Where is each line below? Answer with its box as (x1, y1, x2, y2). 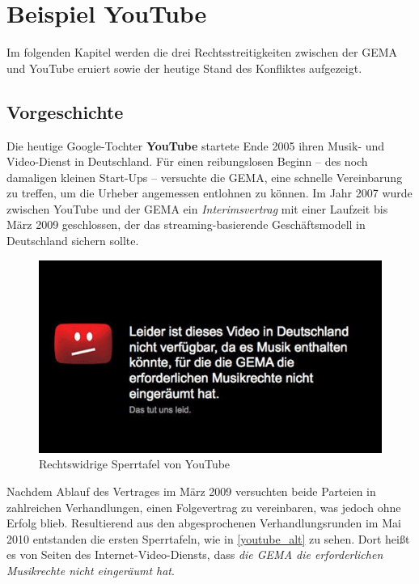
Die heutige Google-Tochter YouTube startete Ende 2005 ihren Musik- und (6, 137, 385, 154)
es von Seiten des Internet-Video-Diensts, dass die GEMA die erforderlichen (6, 546, 383, 563)
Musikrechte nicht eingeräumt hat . (6, 561, 175, 578)
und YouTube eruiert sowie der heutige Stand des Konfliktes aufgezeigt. (6, 59, 362, 76)
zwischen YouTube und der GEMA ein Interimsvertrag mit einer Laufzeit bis (6, 200, 388, 217)
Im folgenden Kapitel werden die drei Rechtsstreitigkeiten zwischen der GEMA (6, 44, 398, 61)
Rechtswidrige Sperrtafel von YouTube (39, 455, 231, 472)
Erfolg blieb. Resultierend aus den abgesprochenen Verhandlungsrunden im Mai (6, 514, 401, 531)
